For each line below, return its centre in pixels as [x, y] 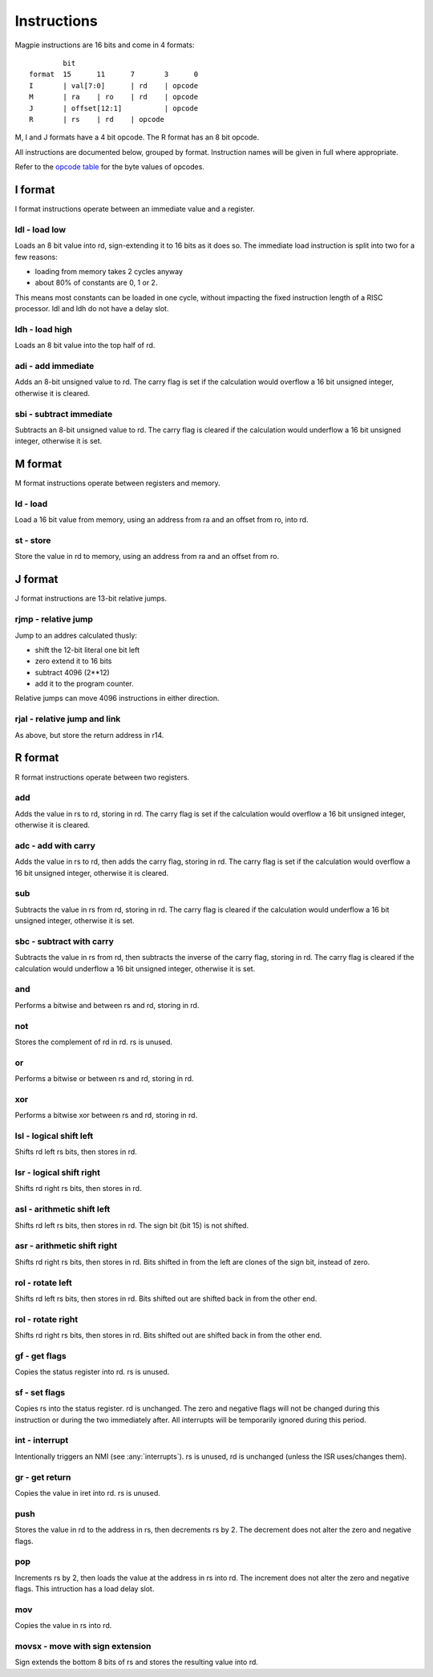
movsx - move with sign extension [83, 1646]
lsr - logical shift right [57, 1173]
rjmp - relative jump [54, 619]
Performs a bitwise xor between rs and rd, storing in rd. [106, 1116]
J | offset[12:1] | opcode [114, 108]
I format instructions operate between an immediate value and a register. [135, 209]
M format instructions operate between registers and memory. [117, 483]
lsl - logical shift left [54, 1136]
